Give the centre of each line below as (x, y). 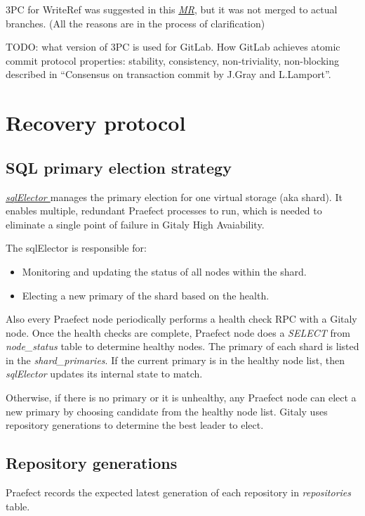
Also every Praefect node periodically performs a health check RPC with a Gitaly (181, 319)
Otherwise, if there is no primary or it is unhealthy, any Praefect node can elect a (181, 398)
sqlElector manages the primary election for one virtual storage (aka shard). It (174, 196)
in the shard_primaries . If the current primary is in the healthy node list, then (175, 360)
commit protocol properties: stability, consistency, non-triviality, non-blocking (172, 60)
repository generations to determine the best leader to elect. (135, 425)
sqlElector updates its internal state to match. (104, 374)
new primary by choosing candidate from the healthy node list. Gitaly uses (167, 411)
